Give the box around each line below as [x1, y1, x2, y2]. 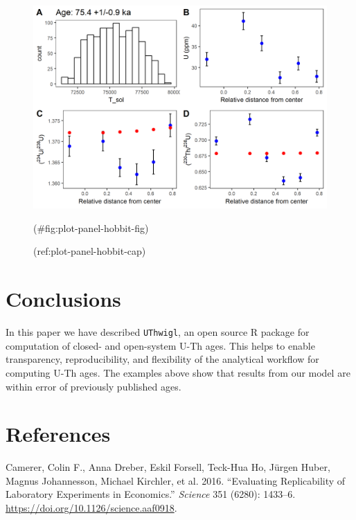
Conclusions [6, 285, 121, 313]
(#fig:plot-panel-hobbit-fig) [33, 220, 149, 235]
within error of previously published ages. [6, 379, 181, 393]
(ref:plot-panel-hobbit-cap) [33, 244, 146, 258]
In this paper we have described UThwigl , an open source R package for [6, 325, 310, 339]
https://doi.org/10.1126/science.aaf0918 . [6, 501, 177, 514]
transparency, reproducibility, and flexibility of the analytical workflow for [6, 352, 319, 366]
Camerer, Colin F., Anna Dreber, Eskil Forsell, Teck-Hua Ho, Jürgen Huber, [6, 460, 330, 474]
